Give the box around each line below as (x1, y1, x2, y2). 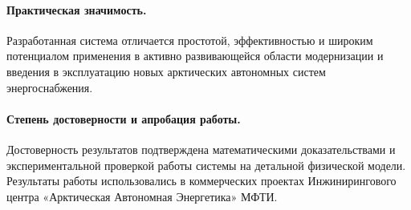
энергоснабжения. (6, 79, 93, 95)
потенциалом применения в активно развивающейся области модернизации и (6, 47, 384, 64)
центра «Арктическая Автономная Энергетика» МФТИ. (6, 188, 278, 204)
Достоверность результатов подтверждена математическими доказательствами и (6, 140, 396, 157)
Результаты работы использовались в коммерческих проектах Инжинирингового (6, 172, 397, 189)
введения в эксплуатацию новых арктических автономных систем (6, 63, 326, 79)
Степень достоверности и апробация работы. (6, 110, 241, 127)
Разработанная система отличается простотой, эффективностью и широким (6, 31, 373, 48)
